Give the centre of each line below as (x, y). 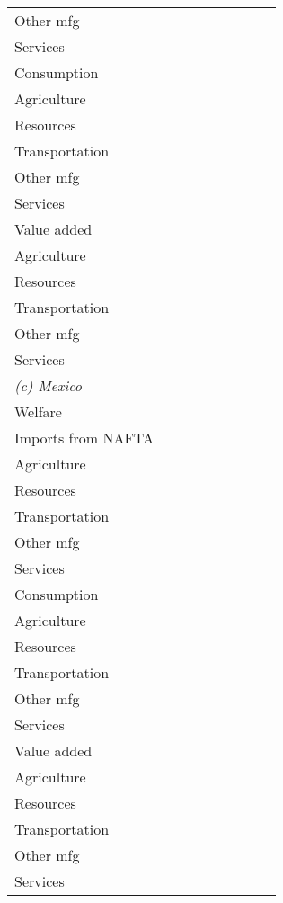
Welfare (38, 411)
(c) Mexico (48, 385)
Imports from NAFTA (84, 438)
